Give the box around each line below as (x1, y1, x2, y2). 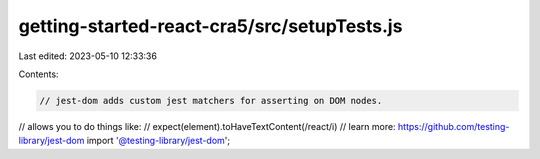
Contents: (18, 68, 59, 80)
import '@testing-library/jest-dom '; (86, 135, 231, 147)
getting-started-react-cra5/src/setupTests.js (18, 15, 403, 37)
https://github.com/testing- (397, 120, 510, 132)
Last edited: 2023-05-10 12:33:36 (18, 50, 157, 62)
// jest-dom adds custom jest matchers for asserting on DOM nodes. (39, 95, 383, 106)
